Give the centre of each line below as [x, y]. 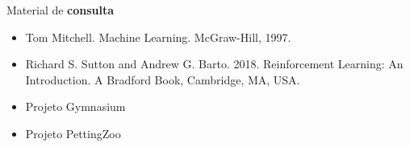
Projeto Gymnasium [75, 106]
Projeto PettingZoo [73, 133]
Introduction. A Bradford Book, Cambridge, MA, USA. [163, 79]
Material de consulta [61, 10]
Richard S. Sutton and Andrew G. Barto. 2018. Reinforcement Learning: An [214, 64]
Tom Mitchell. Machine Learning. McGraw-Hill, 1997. [158, 37]
